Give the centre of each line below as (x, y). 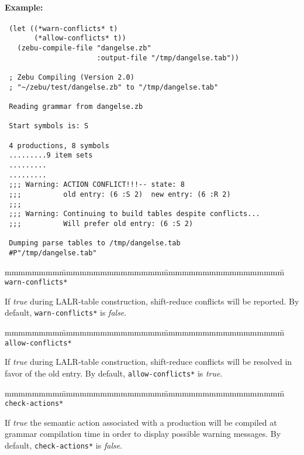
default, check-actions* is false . (64, 445)
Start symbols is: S (49, 126)
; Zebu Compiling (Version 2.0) (72, 78)
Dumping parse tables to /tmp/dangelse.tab (95, 243)
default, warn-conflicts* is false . (66, 312)
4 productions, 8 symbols (59, 146)
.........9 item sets (51, 155)
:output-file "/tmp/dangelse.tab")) (168, 58)
